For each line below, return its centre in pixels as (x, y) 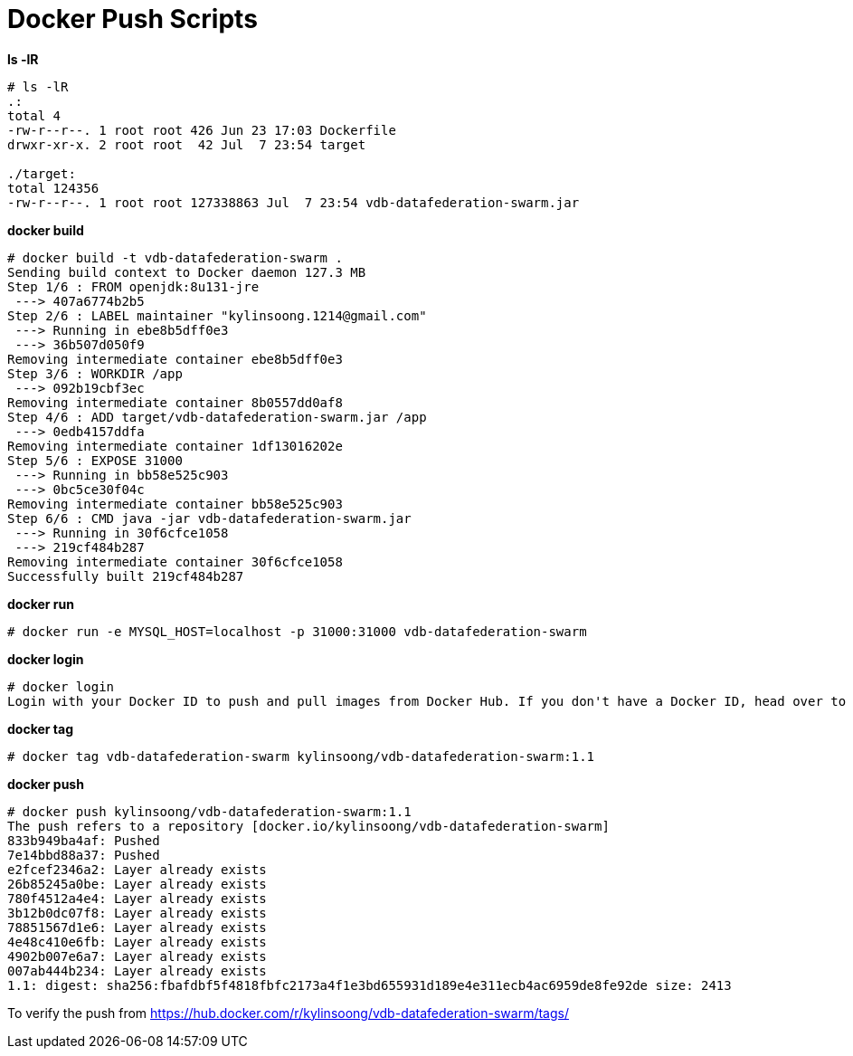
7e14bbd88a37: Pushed (84, 855)
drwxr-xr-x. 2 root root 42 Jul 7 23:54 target (187, 144)
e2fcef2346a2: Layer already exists (137, 869)
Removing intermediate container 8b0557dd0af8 (175, 402)
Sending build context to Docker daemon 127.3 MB (187, 272)
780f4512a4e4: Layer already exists (137, 898)
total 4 (34, 115)
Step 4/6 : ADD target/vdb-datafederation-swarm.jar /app (217, 417)
